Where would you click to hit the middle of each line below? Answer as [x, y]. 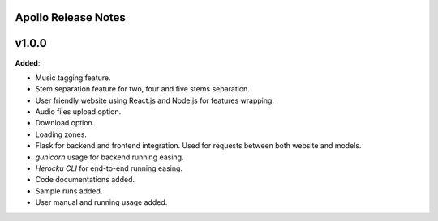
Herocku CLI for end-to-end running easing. [109, 168]
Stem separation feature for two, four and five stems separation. [143, 89]
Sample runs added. [69, 191]
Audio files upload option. [78, 112]
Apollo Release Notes [70, 17]
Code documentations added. [85, 180]
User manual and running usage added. [101, 202]
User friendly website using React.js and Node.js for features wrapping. [155, 100]
